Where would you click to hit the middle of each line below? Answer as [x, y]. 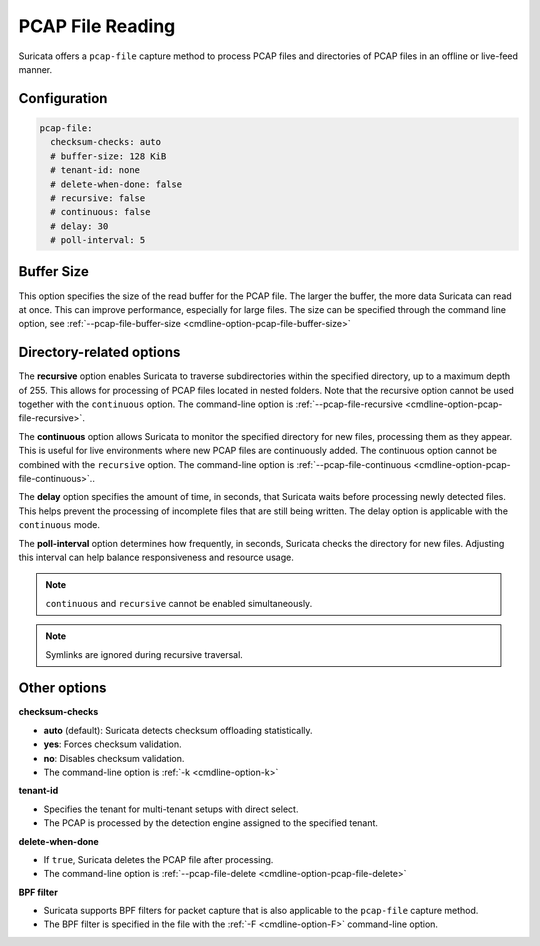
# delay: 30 [79, 226]
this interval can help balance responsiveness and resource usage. [156, 557]
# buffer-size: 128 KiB [108, 156]
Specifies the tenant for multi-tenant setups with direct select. [171, 809]
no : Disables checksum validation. [114, 758]
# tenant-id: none [95, 170]
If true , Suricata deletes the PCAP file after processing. [158, 859]
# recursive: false [98, 198]
